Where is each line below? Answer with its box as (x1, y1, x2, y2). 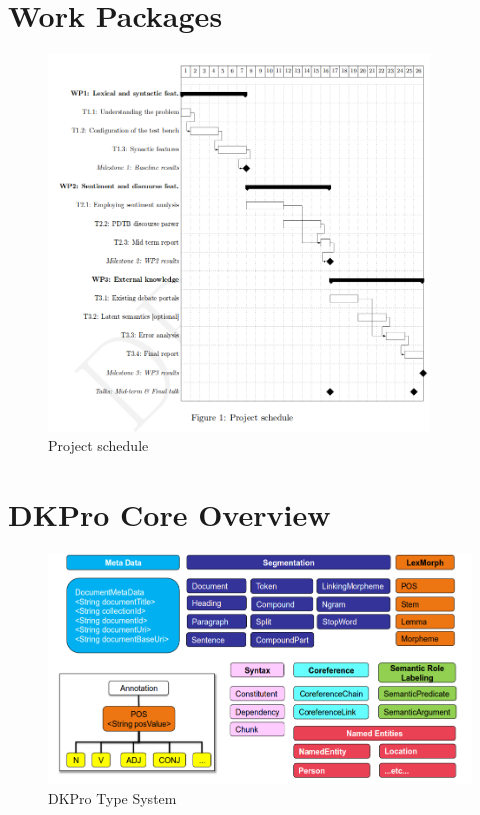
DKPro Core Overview (8, 494, 331, 535)
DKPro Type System (48, 787, 177, 808)
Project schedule (48, 435, 149, 456)
